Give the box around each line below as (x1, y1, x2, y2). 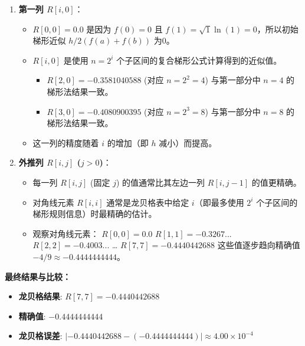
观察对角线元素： (32, 227, 99, 239)
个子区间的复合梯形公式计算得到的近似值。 (116, 54, 282, 66)
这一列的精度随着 (32, 136, 99, 149)
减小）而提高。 (159, 136, 217, 149)
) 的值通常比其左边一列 (116, 176, 205, 188)
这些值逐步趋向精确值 (217, 239, 300, 251)
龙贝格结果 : (18, 290, 63, 302)
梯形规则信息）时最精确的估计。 (32, 207, 157, 220)
